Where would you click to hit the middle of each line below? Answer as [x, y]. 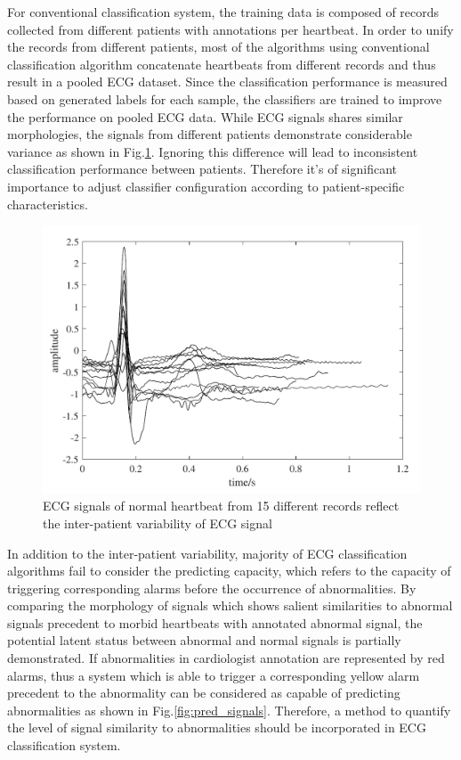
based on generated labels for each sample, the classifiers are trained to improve [225, 98]
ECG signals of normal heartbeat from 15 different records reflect [221, 506]
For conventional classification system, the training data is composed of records [223, 12]
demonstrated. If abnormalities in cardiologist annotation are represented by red [226, 658]
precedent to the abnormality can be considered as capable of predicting [204, 693]
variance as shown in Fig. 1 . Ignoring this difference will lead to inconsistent [213, 151]
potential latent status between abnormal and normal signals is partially [204, 640]
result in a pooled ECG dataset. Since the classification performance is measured [227, 82]
